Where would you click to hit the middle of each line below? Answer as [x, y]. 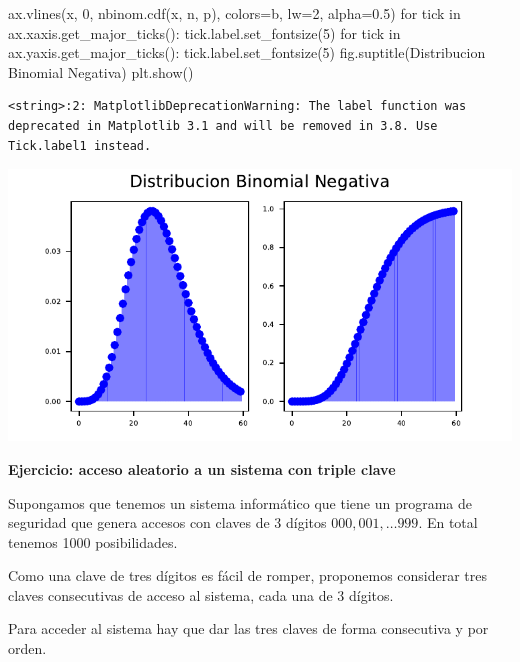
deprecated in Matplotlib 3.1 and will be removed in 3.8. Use [223, 125]
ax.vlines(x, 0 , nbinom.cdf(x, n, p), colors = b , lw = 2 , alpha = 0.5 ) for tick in [234, 13]
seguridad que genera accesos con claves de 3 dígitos [167, 522]
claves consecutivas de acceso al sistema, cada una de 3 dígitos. [201, 594]
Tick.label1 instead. [80, 145]
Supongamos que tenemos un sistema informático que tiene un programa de [240, 502]
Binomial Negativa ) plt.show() [101, 71]
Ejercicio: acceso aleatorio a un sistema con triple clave [202, 468]
